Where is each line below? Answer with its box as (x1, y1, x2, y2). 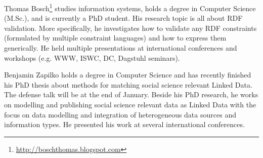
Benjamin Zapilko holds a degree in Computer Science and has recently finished (4, 69, 251, 80)
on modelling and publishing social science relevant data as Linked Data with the (4, 99, 256, 109)
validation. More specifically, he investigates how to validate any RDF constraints (4, 22, 257, 33)
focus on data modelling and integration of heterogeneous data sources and (4, 109, 236, 120)
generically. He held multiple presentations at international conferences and (4, 43, 237, 53)
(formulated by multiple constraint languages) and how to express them (4, 32, 227, 43)
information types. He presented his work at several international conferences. (4, 119, 245, 130)
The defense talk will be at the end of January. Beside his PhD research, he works (4, 89, 258, 100)
